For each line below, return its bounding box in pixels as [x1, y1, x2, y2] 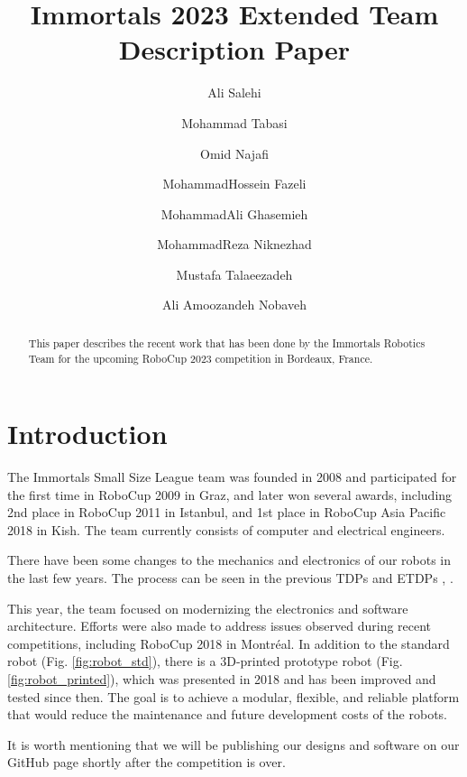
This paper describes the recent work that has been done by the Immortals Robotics [28, 335, 426, 350]
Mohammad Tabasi [181, 113, 288, 132]
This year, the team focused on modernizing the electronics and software [7, 598, 408, 617]
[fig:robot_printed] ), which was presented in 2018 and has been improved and [7, 670, 436, 689]
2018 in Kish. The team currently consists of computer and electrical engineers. [7, 520, 445, 539]
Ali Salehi [207, 83, 261, 102]
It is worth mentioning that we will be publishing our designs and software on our [7, 735, 460, 754]
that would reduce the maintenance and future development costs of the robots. [7, 705, 448, 724]
